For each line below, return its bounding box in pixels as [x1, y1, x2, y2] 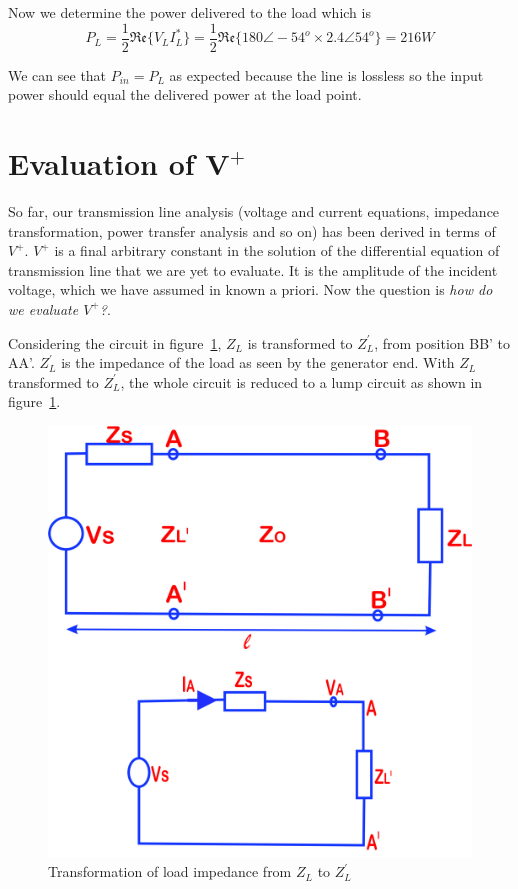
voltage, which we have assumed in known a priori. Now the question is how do [8, 279, 493, 300]
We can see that [8, 64, 107, 85]
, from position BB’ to [374, 332, 511, 353]
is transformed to [247, 332, 353, 353]
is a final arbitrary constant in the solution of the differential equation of [54, 240, 500, 261]
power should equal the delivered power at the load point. [8, 84, 362, 105]
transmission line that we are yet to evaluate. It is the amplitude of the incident [8, 259, 498, 280]
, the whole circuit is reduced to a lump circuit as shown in [120, 371, 483, 392]
